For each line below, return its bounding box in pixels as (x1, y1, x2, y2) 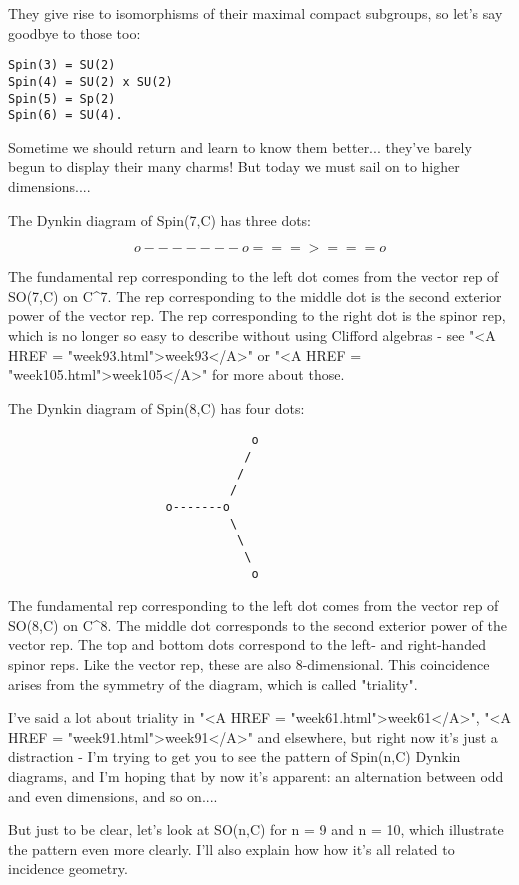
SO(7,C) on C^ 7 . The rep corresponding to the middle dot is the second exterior (8, 285, 502, 306)
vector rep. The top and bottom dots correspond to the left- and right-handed (8, 634, 486, 655)
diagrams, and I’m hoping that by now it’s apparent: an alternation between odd (8, 766, 504, 786)
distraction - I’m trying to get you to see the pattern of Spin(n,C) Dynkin (8, 746, 461, 767)
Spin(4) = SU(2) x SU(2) (8, 74, 173, 89)
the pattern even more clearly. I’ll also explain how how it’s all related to (8, 838, 455, 859)
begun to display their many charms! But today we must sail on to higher (8, 156, 460, 177)
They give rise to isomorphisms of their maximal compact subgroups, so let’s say (8, 3, 503, 23)
